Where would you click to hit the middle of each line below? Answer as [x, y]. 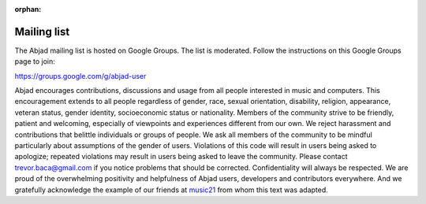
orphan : [28, 9]
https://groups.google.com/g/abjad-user [80, 76]
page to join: [35, 61]
